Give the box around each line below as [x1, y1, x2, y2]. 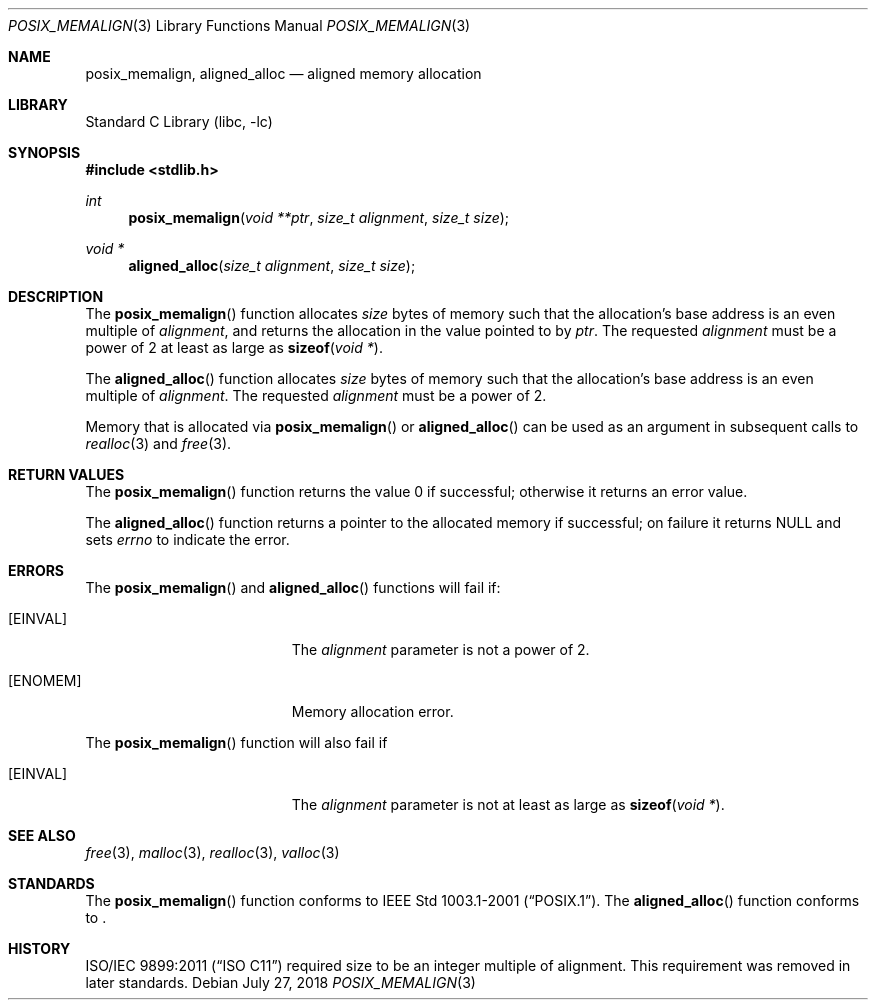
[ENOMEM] [8, 672, 82, 689]
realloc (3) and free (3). [85, 435, 232, 452]
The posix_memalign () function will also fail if [85, 734, 388, 751]
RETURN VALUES [8, 466, 125, 483]
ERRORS [8, 562, 65, 579]
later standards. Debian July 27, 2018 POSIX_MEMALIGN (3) [85, 974, 476, 991]
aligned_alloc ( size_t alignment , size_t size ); [128, 257, 416, 274]
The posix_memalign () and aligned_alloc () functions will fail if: [85, 579, 501, 596]
